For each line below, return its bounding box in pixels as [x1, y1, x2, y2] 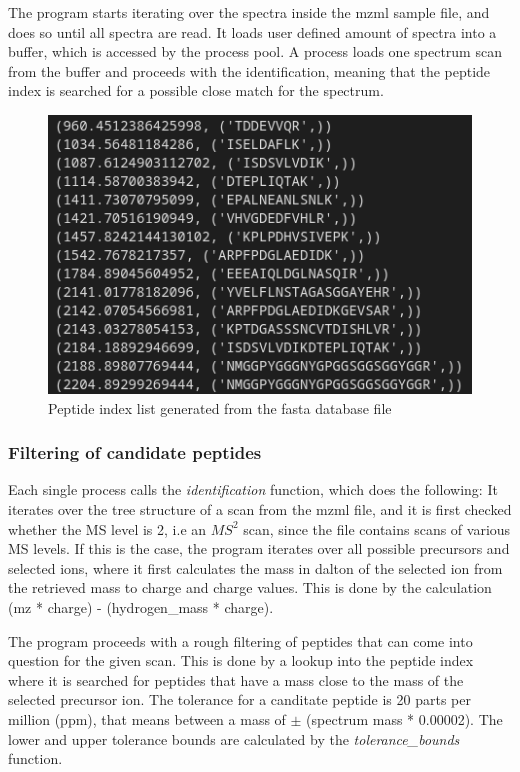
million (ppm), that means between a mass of [8, 709, 286, 729]
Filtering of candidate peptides [8, 440, 262, 465]
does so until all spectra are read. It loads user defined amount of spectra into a [8, 21, 497, 42]
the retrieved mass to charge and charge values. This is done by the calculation [8, 577, 492, 598]
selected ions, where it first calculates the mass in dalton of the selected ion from [8, 557, 503, 578]
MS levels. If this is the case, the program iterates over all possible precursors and [8, 538, 510, 559]
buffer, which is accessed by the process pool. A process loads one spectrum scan [8, 41, 502, 62]
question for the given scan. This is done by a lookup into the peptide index [8, 650, 474, 671]
